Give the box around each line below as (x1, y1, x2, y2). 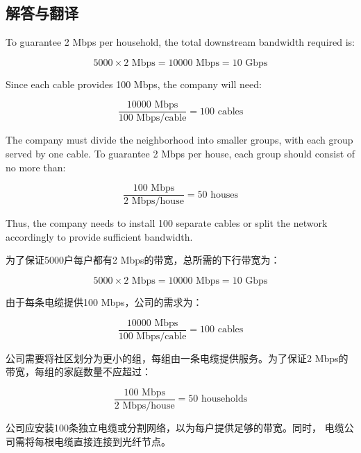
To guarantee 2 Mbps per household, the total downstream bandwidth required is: (6, 35, 355, 49)
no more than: (6, 160, 66, 174)
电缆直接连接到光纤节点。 (53, 434, 171, 448)
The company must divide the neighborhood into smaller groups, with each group (6, 133, 353, 147)
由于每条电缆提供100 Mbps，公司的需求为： (6, 295, 203, 309)
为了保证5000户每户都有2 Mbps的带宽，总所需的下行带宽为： (6, 253, 280, 267)
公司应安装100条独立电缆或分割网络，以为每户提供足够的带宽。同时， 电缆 (6, 420, 344, 434)
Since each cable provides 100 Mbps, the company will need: (6, 76, 262, 91)
